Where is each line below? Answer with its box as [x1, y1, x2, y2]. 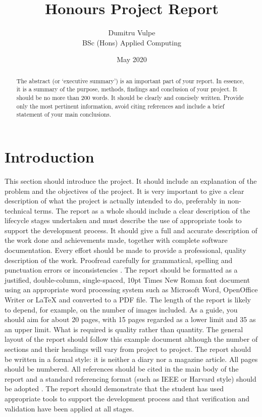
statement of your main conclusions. [16, 110, 111, 119]
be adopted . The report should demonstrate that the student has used [5, 383, 224, 394]
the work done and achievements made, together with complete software [5, 235, 228, 245]
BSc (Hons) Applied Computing [82, 37, 181, 47]
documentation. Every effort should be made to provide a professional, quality [5, 245, 246, 255]
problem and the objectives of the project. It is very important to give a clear [5, 185, 244, 196]
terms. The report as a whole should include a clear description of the [34, 205, 250, 216]
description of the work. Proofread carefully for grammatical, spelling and [5, 254, 233, 265]
